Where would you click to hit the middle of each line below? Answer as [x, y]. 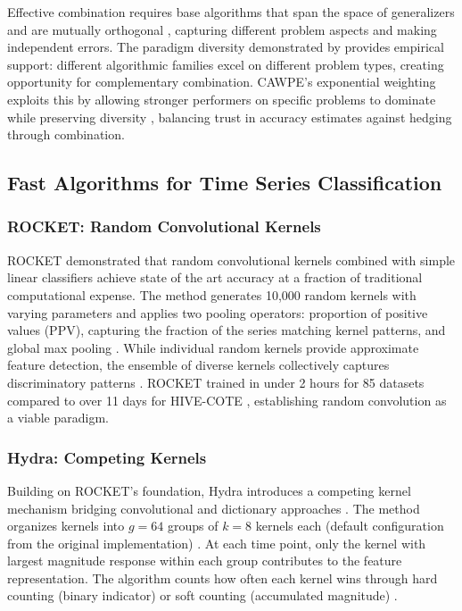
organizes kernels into [66, 526]
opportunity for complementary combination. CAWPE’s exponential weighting [222, 82]
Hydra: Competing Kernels [107, 457]
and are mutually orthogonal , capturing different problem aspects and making [222, 29]
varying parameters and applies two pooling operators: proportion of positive [218, 312]
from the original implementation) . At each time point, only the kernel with [217, 543]
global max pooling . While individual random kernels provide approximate [213, 347]
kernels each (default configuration [350, 526]
